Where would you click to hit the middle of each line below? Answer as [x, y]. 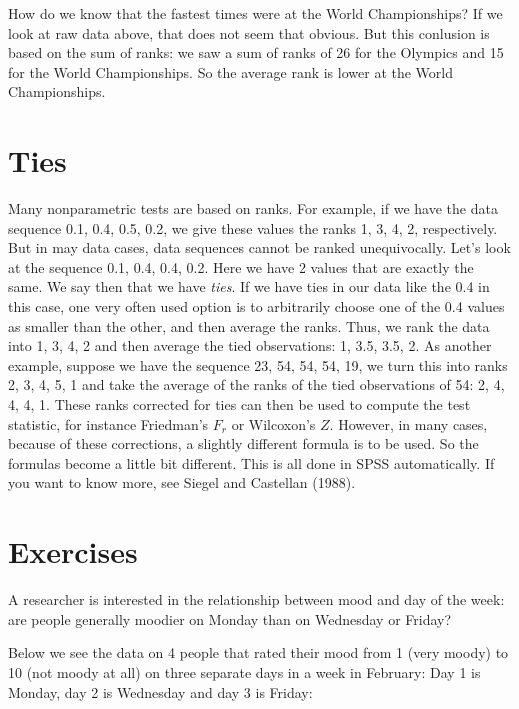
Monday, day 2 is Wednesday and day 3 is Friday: [160, 691]
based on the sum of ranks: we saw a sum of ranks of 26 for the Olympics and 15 [256, 52]
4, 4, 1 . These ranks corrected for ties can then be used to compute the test [239, 404]
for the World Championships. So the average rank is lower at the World [230, 71]
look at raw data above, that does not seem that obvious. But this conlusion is [249, 32]
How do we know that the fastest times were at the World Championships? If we [255, 13]
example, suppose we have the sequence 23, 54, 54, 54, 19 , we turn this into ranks [258, 364]
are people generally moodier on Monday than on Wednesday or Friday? [230, 618]
